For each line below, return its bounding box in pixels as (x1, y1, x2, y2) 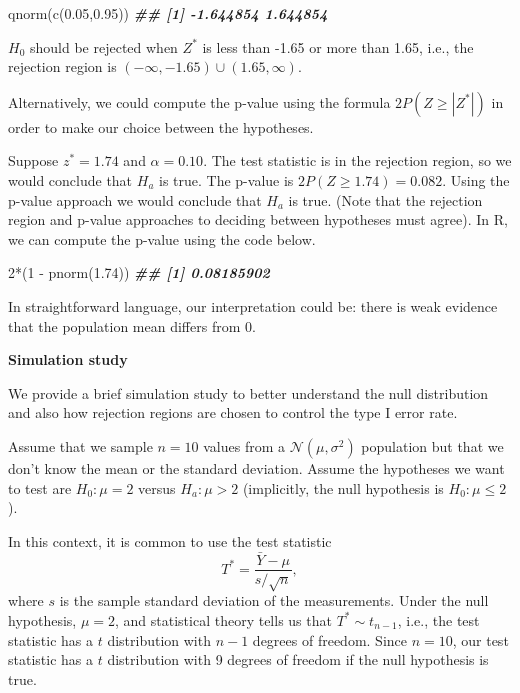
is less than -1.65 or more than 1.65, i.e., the (202, 36, 474, 57)
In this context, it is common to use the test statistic (8, 530, 332, 551)
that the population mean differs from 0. (8, 315, 256, 336)
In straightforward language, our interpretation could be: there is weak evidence (8, 295, 498, 316)
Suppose (8, 150, 59, 171)
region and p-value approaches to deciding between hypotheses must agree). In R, (8, 209, 508, 230)
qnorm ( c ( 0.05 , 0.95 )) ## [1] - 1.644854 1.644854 (8, 3, 328, 23)
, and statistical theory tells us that (115, 609, 332, 630)
